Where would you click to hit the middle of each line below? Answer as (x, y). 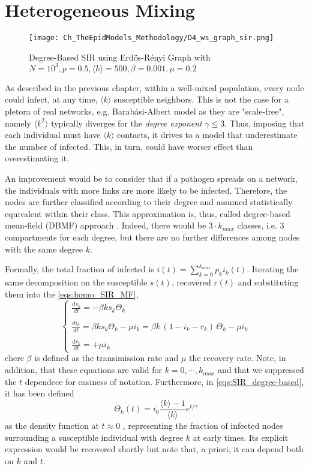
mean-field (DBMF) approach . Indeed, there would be (106, 225)
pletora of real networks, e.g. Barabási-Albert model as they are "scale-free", (145, 111)
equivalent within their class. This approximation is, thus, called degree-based (148, 213)
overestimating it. (37, 158)
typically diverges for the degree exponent (127, 123)
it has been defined (40, 393)
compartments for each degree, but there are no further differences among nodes (152, 237)
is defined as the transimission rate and (106, 358)
